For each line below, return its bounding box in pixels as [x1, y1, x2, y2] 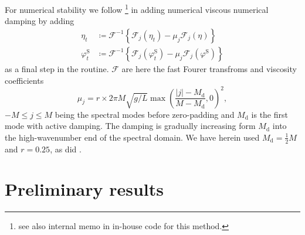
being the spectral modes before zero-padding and [55, 108, 235, 120]
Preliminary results [5, 177, 164, 201]
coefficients [5, 74, 44, 86]
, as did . [50, 142, 82, 155]
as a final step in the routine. [5, 62, 109, 74]
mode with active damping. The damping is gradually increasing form [5, 120, 256, 132]
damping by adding [5, 15, 74, 27]
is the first [251, 108, 288, 120]
